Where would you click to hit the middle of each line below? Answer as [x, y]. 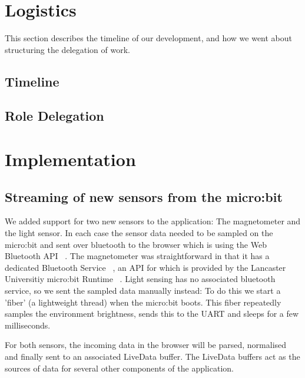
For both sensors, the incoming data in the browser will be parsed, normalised [146, 345]
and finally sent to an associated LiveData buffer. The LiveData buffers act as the [152, 356]
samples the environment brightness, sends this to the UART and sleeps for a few [152, 314]
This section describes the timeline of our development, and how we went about [149, 38]
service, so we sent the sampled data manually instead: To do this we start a [143, 291]
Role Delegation [54, 116]
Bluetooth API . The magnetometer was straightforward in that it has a [137, 256]
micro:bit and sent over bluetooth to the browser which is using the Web [136, 244]
